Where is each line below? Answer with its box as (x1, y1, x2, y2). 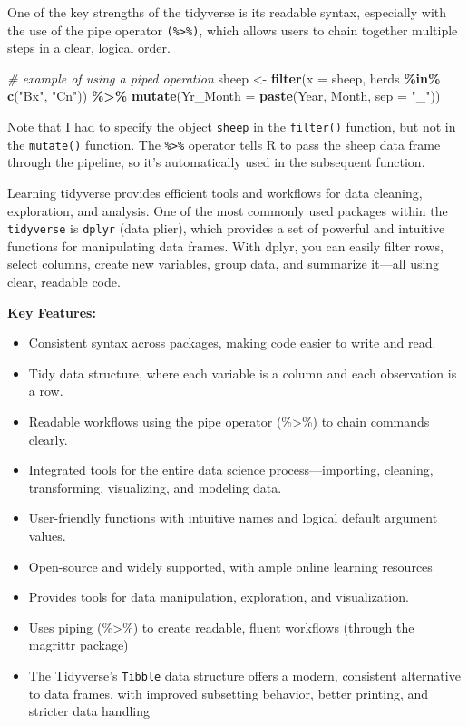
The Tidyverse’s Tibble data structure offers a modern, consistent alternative (28, 665, 461, 684)
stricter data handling (28, 701, 150, 721)
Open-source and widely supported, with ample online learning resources (28, 556, 433, 575)
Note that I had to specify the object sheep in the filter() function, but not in (7, 117, 456, 136)
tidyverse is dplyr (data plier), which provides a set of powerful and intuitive (7, 219, 445, 238)
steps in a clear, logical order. (7, 38, 171, 57)
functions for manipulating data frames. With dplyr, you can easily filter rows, (7, 236, 444, 255)
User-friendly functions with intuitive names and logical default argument (28, 508, 438, 527)
